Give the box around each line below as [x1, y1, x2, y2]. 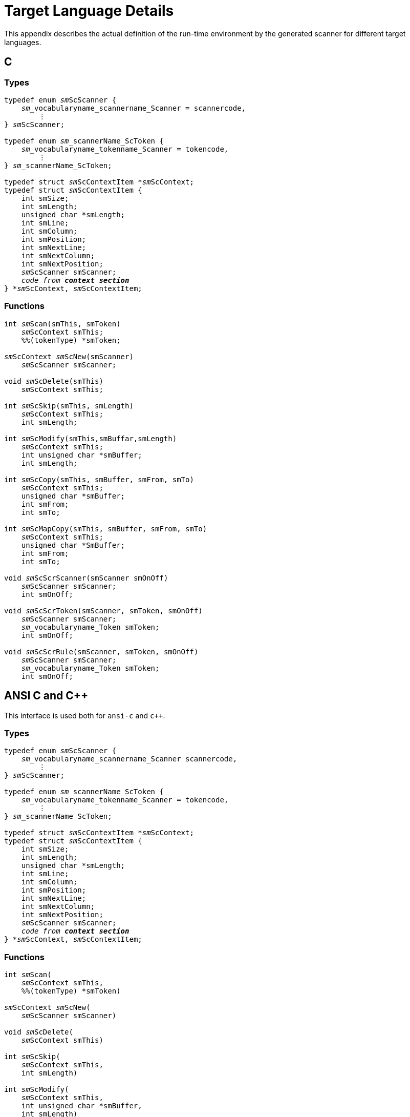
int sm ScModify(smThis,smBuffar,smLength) [4, 434, 177, 443]
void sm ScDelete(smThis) [4, 377, 103, 385]
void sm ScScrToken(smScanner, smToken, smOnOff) [4, 606, 203, 615]
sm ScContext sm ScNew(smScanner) [4, 352, 134, 361]
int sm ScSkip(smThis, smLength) [4, 401, 134, 410]
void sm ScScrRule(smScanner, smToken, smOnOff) [4, 647, 199, 656]
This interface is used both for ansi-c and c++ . [4, 711, 165, 720]
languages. [4, 37, 41, 47]
